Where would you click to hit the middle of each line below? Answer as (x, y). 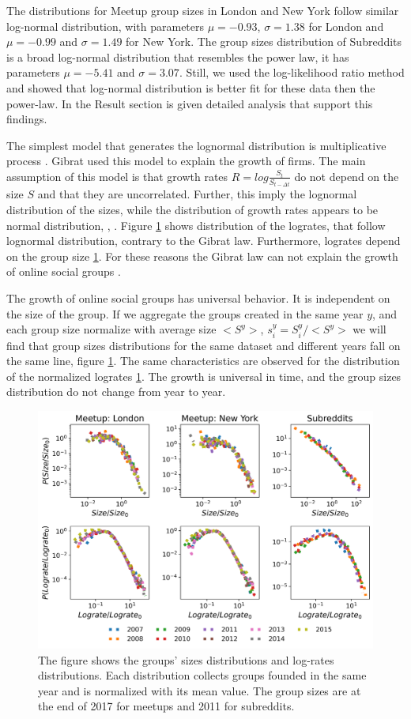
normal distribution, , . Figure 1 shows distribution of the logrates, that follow (196, 225)
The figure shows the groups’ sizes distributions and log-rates (186, 659)
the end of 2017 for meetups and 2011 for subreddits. (166, 706)
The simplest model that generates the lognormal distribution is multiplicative (196, 145)
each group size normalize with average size (111, 329)
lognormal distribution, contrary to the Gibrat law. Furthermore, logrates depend (204, 241)
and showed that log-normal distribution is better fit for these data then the (191, 87)
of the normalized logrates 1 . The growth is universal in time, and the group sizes (204, 376)
